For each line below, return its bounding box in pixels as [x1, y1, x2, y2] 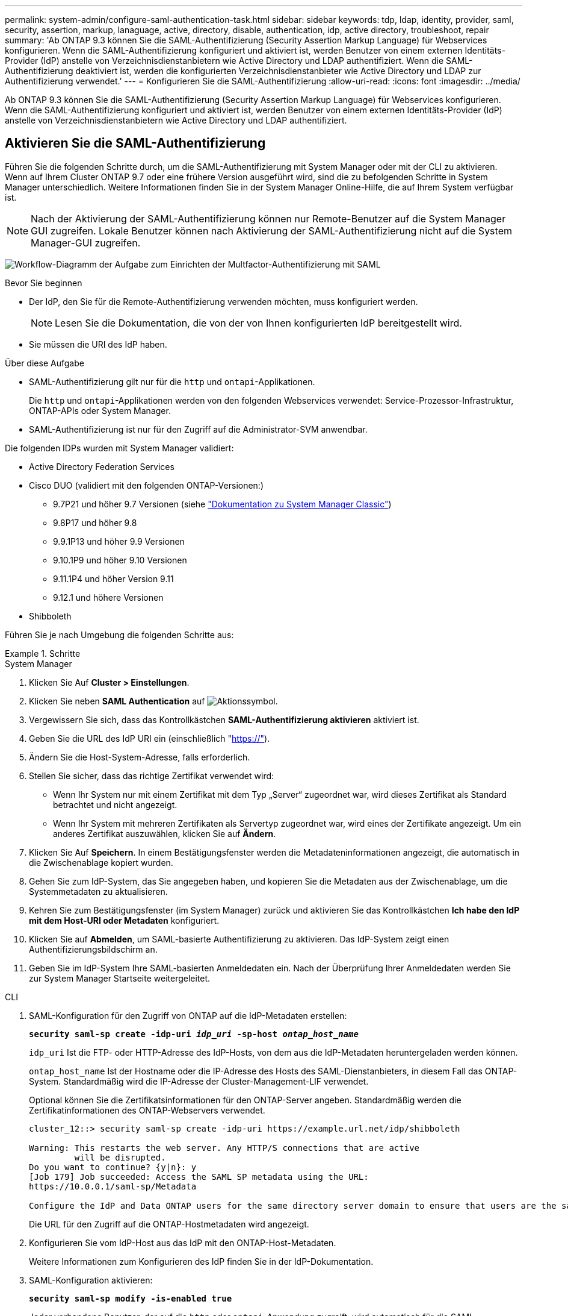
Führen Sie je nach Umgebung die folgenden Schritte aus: [5, 629, 234, 640]
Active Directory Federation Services [29, 461, 174, 472]
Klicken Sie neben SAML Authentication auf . [29, 695, 278, 706]
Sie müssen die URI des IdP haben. [29, 339, 167, 349]
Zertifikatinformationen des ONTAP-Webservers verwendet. [29, 1104, 265, 1115]
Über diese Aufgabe [5, 357, 84, 368]
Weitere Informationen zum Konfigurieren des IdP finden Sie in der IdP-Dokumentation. [29, 1256, 374, 1267]
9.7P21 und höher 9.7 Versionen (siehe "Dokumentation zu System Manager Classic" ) [53, 498, 392, 509]
